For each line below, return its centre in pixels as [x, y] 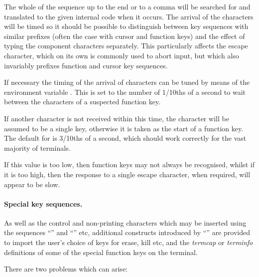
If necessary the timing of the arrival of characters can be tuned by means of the [127, 82]
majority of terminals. [37, 147]
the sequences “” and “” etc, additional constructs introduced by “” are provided [127, 232]
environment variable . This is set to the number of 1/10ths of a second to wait [125, 92]
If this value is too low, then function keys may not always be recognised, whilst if [129, 164]
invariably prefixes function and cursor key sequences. [86, 65]
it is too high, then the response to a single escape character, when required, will [127, 174]
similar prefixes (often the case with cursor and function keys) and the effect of [125, 36]
